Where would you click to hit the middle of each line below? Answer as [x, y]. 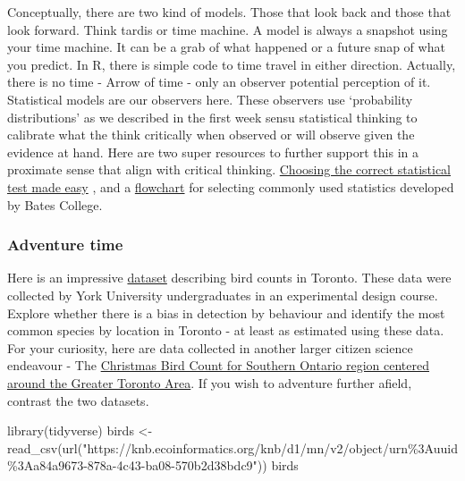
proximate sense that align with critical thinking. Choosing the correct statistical [229, 169]
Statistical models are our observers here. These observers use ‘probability [210, 99]
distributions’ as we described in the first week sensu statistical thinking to [212, 117]
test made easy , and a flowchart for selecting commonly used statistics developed [231, 186]
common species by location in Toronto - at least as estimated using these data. [226, 330]
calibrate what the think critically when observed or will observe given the [211, 135]
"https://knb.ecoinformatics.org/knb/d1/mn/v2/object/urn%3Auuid [270, 447]
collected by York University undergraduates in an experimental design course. [223, 295]
